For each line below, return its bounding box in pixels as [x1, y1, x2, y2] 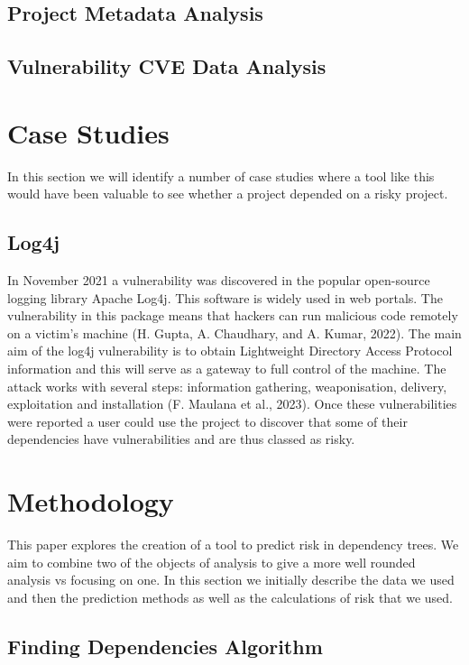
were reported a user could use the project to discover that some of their [7, 411, 408, 430]
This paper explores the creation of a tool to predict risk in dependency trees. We [7, 535, 459, 554]
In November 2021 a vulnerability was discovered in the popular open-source [7, 271, 430, 290]
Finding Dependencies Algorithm [7, 632, 323, 660]
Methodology [7, 483, 174, 520]
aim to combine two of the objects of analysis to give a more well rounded [7, 552, 416, 571]
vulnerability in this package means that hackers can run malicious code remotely [7, 306, 458, 325]
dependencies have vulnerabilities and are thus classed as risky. [7, 429, 355, 448]
